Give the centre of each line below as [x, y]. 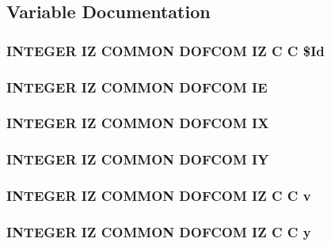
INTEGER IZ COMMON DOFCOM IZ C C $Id [165, 50]
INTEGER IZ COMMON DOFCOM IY [138, 159]
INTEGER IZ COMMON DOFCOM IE [137, 87]
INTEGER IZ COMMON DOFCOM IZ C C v [159, 196]
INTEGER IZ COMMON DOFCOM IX [138, 123]
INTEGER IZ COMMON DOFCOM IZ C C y [159, 231]
